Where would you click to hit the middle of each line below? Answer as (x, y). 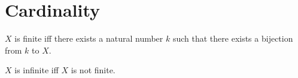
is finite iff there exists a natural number (89, 38)
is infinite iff (37, 70)
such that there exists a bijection (233, 38)
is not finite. (93, 70)
